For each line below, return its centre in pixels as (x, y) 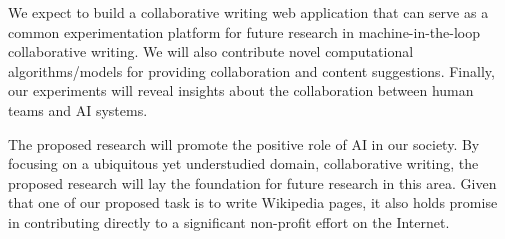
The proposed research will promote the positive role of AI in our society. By (244, 143)
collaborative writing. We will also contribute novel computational (211, 51)
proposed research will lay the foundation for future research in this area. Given (252, 182)
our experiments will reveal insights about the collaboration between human (241, 90)
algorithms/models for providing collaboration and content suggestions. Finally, (251, 70)
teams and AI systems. (78, 109)
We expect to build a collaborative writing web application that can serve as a (248, 12)
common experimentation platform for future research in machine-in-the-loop (244, 31)
